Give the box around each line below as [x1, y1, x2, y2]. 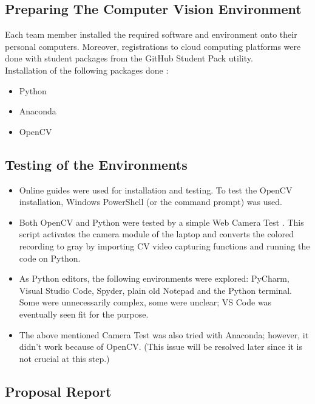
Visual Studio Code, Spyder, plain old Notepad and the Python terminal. [19, 284, 293, 296]
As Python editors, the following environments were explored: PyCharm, [19, 272, 290, 285]
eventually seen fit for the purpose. [19, 307, 149, 320]
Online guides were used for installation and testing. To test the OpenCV [19, 183, 293, 196]
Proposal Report [5, 381, 112, 400]
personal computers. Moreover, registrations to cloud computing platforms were [5, 40, 301, 52]
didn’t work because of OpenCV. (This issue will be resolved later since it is [19, 340, 302, 353]
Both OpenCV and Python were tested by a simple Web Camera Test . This [19, 215, 304, 228]
